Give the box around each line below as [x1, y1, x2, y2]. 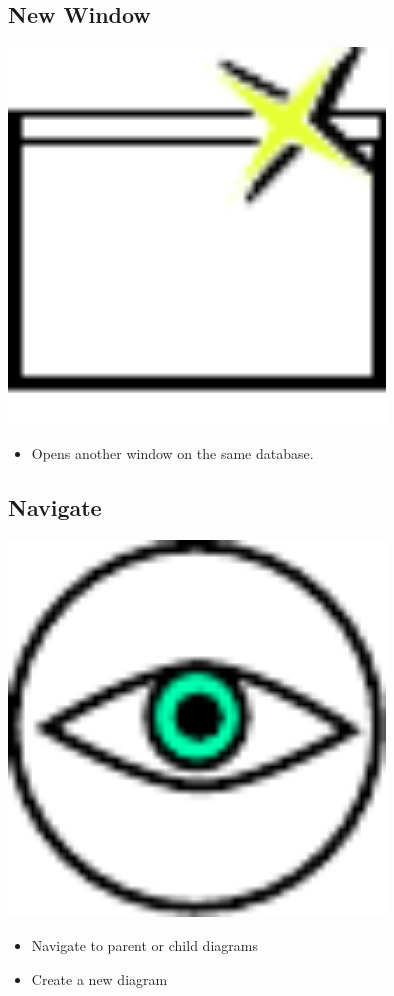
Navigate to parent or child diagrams [31, 935, 258, 956]
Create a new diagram [31, 968, 168, 989]
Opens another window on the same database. [31, 442, 314, 463]
